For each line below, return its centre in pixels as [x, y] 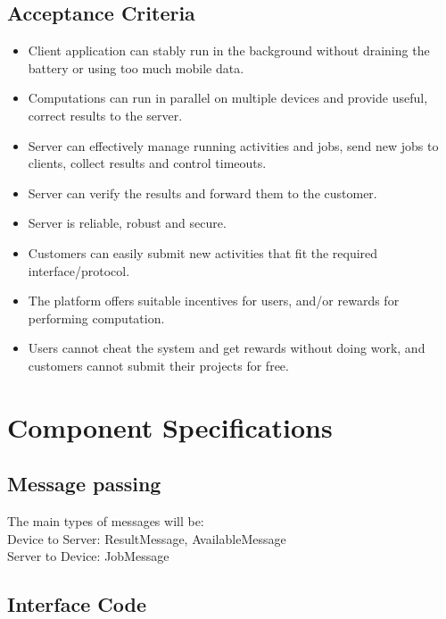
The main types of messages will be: [106, 521]
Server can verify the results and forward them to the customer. [202, 192]
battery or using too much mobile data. [136, 67]
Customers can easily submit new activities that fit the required [203, 252]
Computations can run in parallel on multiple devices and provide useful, [228, 98]
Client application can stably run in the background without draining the [229, 50]
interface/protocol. [79, 270]
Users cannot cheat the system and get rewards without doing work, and [227, 348]
